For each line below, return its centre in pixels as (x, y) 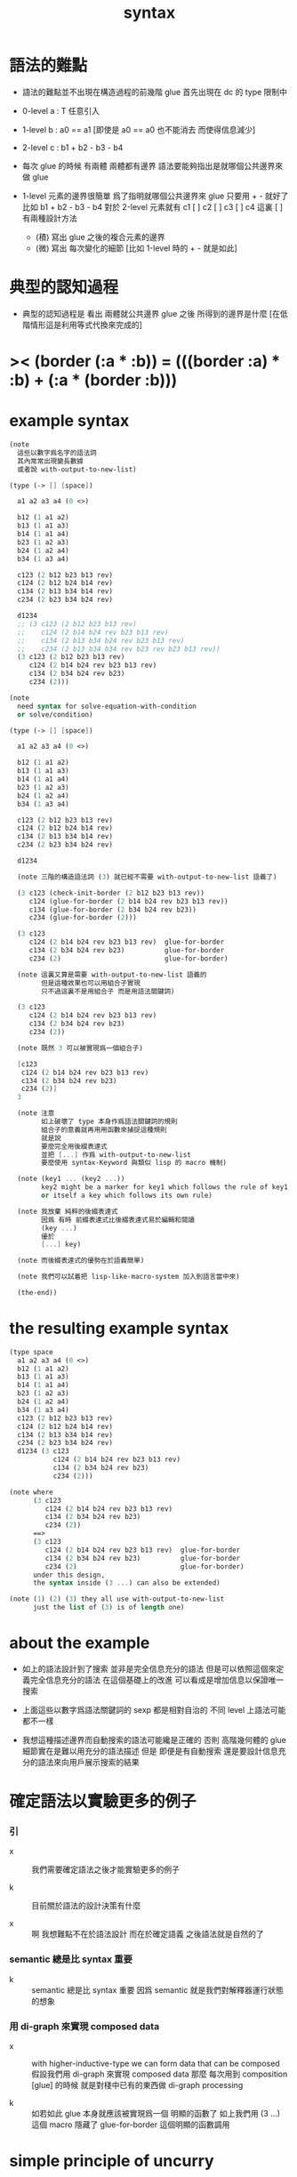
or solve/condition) (55, 714)
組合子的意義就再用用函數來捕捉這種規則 (104, 1129)
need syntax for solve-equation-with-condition (107, 706)
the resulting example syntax (119, 1329)
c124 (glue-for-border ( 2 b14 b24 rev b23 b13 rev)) (128, 901)
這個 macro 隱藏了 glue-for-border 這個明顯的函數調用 (131, 2125)
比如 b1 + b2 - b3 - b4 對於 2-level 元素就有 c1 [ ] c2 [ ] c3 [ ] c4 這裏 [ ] (152, 206)
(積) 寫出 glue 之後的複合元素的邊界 (100, 237)
